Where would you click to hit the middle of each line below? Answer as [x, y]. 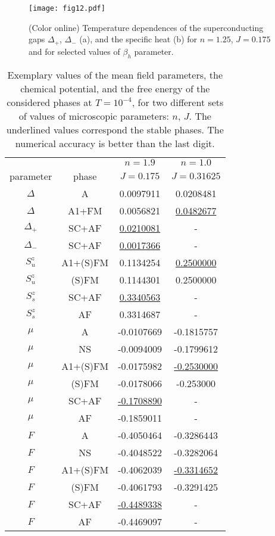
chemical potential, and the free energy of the [115, 88]
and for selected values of [74, 51]
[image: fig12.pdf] [67, 8]
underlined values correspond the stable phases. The [115, 129]
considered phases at [49, 102]
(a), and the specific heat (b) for [138, 39]
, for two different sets [178, 102]
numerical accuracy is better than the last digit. [115, 143]
